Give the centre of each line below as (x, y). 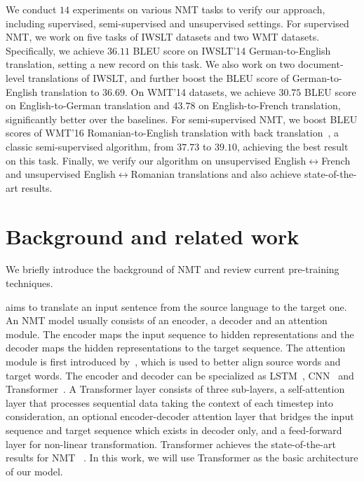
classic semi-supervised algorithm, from (90, 146)
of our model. (34, 471)
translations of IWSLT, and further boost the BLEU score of (159, 77)
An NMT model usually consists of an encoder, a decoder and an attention (167, 320)
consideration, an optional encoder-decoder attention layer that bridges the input (180, 416)
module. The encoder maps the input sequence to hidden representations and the (180, 334)
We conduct (31, 9)
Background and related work (153, 236)
